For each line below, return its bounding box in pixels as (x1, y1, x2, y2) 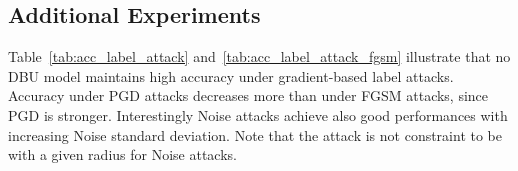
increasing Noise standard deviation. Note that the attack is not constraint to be (8, 124, 503, 145)
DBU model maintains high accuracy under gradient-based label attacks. (8, 65, 454, 86)
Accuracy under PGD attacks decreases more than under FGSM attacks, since (8, 85, 489, 106)
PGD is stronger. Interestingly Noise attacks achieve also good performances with (8, 104, 508, 125)
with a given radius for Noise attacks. (8, 144, 237, 165)
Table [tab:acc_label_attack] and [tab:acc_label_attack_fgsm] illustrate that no (8, 46, 511, 67)
